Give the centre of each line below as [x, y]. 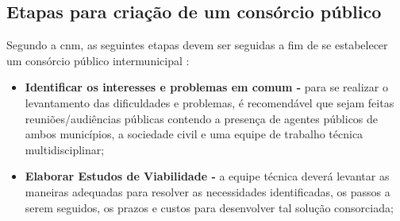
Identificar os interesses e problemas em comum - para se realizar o [206, 87]
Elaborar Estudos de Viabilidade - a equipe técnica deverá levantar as [207, 176]
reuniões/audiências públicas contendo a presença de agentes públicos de [202, 118]
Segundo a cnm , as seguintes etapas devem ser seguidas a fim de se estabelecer [197, 45]
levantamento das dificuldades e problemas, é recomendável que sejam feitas [210, 102]
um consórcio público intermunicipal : [98, 60]
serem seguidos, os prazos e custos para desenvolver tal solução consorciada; [209, 207]
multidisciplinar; [65, 149]
